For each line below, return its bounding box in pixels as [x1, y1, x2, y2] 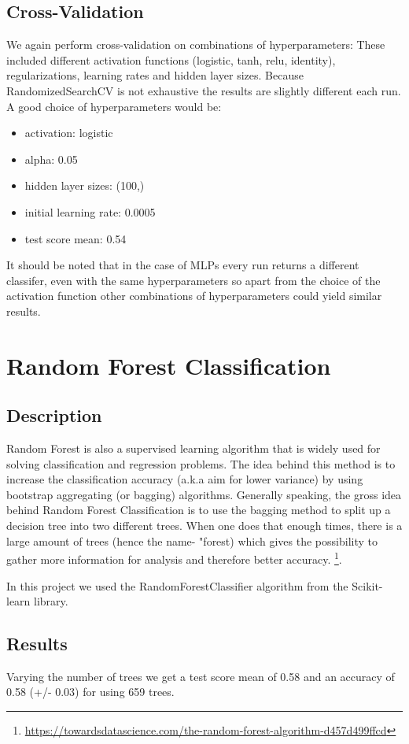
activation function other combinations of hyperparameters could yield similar [6, 287, 382, 304]
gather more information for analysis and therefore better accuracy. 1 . [6, 549, 342, 567]
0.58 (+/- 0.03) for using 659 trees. [6, 683, 175, 700]
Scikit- [352, 577, 383, 594]
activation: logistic [24, 124, 113, 141]
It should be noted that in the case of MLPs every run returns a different [6, 257, 359, 273]
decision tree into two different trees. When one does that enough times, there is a [6, 517, 403, 534]
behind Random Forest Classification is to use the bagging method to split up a [6, 502, 391, 518]
